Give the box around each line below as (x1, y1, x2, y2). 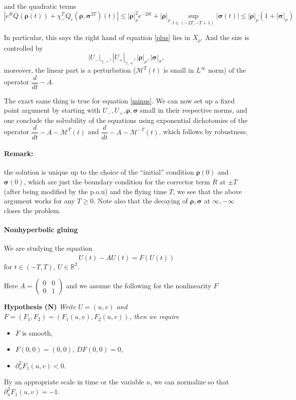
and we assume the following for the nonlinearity (66, 280, 211, 291)
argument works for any (4, 196, 75, 206)
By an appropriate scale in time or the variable (4, 377, 144, 387)
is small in (163, 65, 194, 75)
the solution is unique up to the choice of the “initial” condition (4, 167, 194, 177)
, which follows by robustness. (159, 126, 248, 137)
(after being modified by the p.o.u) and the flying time (4, 186, 167, 196)
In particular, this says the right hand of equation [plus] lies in (4, 32, 190, 42)
